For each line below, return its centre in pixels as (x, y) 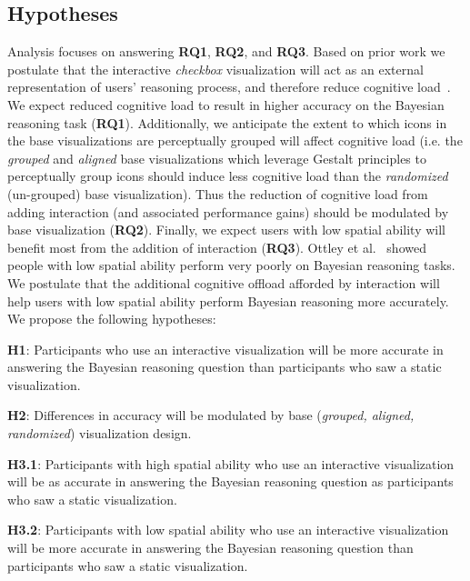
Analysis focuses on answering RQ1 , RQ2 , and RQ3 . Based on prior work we (226, 51)
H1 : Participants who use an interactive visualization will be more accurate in (225, 349)
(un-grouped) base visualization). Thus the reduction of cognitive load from (218, 193)
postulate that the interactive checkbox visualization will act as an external (215, 69)
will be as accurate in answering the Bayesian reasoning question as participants (230, 481)
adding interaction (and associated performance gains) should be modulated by (228, 211)
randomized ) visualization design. (100, 433)
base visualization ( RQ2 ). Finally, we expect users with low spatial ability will (226, 230)
